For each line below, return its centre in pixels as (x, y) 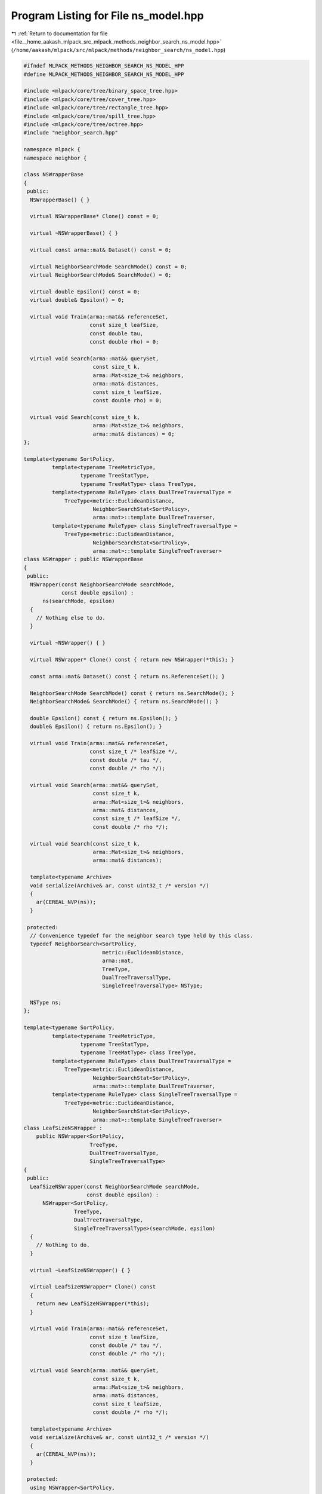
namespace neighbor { (55, 158)
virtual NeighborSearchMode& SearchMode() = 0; (101, 275)
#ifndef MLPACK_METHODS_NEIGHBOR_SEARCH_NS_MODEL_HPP (104, 66)
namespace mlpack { (52, 150)
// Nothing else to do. (71, 618)
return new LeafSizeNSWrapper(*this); (93, 1304)
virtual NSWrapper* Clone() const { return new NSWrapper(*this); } (132, 660)
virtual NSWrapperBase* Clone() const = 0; (95, 216)
